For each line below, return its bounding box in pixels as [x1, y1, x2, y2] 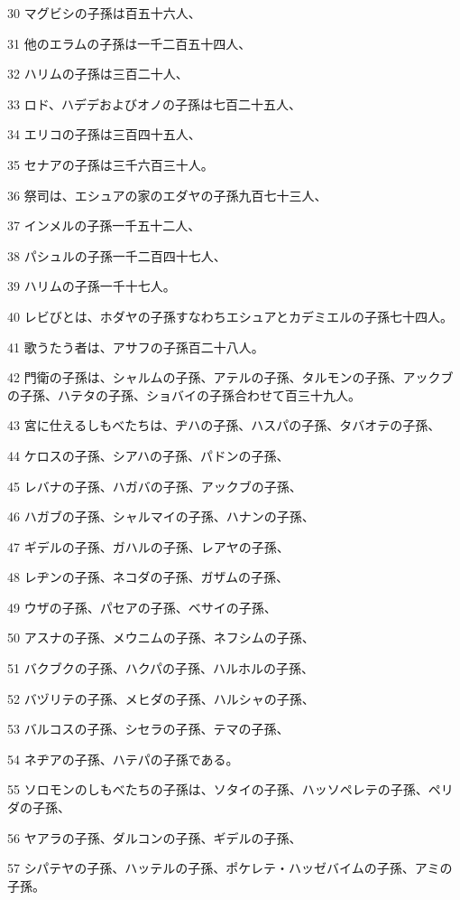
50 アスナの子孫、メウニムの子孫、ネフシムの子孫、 [7, 628, 315, 647]
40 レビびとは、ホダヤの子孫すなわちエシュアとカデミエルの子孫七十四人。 [7, 306, 454, 325]
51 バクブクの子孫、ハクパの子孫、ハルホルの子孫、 [7, 659, 314, 678]
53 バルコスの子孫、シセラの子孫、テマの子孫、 [7, 719, 290, 738]
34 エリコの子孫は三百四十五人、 [7, 125, 201, 144]
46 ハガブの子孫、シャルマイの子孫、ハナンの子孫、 [7, 507, 315, 526]
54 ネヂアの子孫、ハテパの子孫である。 [7, 749, 239, 768]
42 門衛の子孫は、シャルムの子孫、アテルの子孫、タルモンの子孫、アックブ [7, 368, 454, 387]
